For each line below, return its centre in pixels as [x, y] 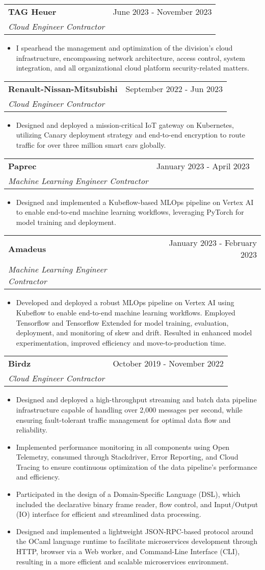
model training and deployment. [66, 222]
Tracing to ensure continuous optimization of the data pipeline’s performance [137, 466]
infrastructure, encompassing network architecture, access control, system [130, 58]
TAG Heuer [32, 12]
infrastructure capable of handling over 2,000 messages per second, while [129, 409]
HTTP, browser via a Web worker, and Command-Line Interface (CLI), [128, 551]
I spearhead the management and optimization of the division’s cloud [124, 48]
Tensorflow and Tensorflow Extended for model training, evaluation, [122, 322]
